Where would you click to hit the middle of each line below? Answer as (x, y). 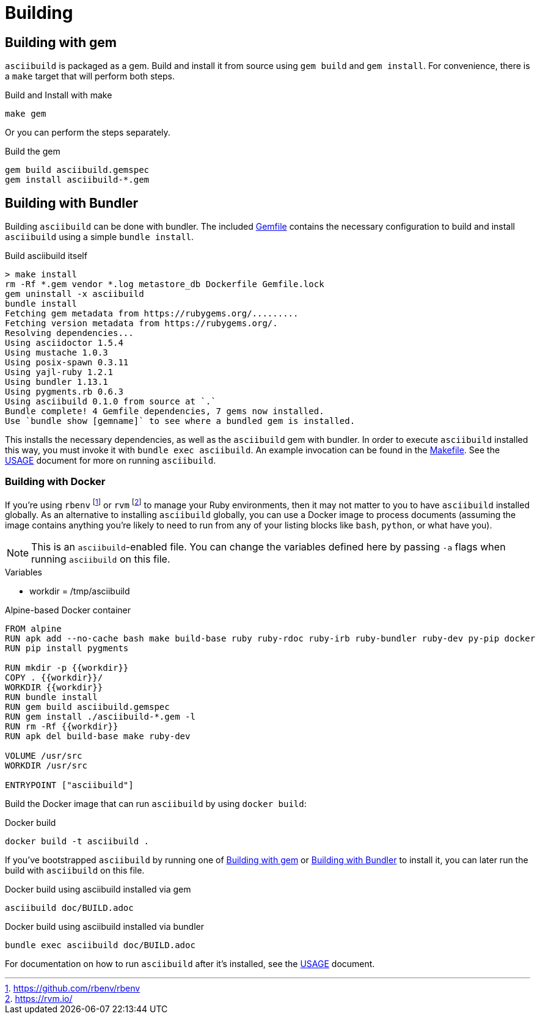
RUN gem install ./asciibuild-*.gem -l (100, 717)
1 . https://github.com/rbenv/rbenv (73, 988)
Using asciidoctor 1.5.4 (64, 343)
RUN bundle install (51, 697)
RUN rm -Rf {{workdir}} (62, 727)
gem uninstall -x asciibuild (75, 294)
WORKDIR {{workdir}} (54, 688)
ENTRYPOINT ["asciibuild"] (69, 785)
